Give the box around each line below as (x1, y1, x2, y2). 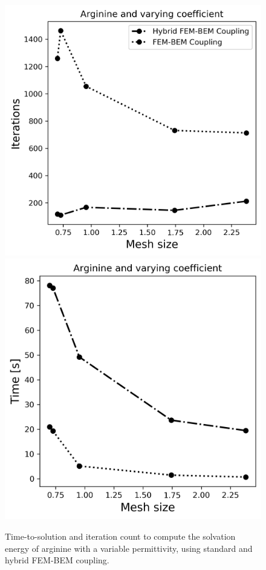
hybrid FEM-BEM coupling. (5, 554, 109, 566)
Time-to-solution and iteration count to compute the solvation (5, 529, 236, 542)
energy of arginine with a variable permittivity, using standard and (5, 542, 253, 554)
